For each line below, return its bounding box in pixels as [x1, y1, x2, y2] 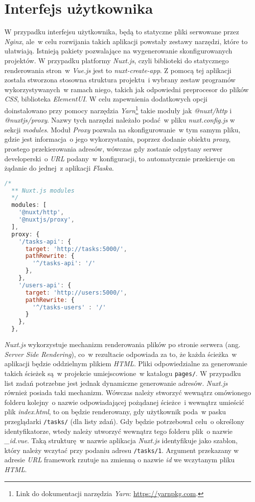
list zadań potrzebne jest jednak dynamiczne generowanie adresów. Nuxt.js [4, 377, 228, 388]
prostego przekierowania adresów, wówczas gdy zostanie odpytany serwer [4, 143, 223, 153]
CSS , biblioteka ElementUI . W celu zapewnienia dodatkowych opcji [4, 94, 208, 104]
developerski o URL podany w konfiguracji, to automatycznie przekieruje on [4, 153, 235, 163]
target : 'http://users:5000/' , [25, 289, 127, 296]
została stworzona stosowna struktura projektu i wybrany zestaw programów [4, 75, 236, 85]
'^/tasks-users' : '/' [32, 303, 106, 311]
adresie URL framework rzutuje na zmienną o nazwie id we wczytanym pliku [4, 454, 235, 465]
